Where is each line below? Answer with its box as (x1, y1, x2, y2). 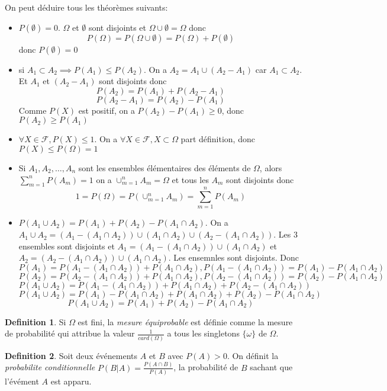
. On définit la (227, 349, 279, 361)
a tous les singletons (167, 327, 240, 339)
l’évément (5, 374, 39, 387)
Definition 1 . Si (5, 315, 66, 328)
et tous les (172, 173, 209, 185)
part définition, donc (180, 133, 255, 145)
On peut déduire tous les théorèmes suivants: (5, 1, 168, 13)
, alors (259, 161, 282, 174)
